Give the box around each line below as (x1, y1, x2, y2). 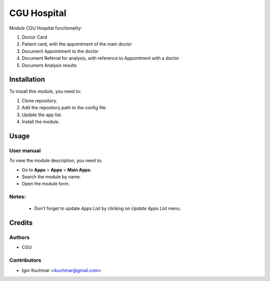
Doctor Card (21, 34, 47, 40)
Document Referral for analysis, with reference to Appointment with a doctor (21, 55, 179, 61)
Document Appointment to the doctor (21, 48, 99, 54)
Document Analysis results (21, 62, 77, 68)
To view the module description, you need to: (9, 158, 102, 164)
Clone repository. (21, 98, 57, 104)
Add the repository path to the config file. (21, 105, 107, 111)
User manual (9, 147, 41, 154)
